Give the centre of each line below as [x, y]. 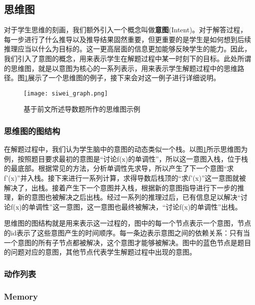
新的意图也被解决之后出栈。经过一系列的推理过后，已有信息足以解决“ [129, 197]
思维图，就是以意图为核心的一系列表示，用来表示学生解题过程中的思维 [124, 68]
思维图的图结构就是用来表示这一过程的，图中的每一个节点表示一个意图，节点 [127, 223]
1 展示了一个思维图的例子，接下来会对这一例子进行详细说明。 [122, 78]
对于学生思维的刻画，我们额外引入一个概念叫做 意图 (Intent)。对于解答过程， [126, 30]
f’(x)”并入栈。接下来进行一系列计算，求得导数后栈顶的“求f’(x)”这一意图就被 [125, 178]
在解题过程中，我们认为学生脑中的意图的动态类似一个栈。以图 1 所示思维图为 [126, 149]
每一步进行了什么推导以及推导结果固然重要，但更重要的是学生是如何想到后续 [127, 39]
